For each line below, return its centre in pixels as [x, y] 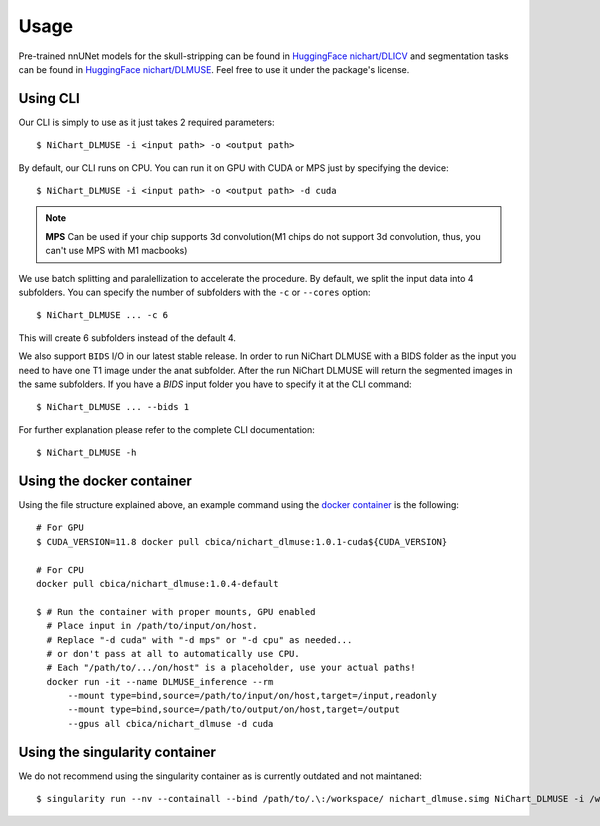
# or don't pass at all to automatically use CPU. [173, 653]
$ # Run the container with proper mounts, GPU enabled [176, 611]
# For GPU [60, 528]
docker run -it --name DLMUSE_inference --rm [160, 681]
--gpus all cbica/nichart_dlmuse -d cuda [170, 723]
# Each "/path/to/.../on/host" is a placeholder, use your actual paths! [231, 668]
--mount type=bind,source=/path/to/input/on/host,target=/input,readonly [252, 696]
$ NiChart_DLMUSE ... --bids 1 [113, 407]
